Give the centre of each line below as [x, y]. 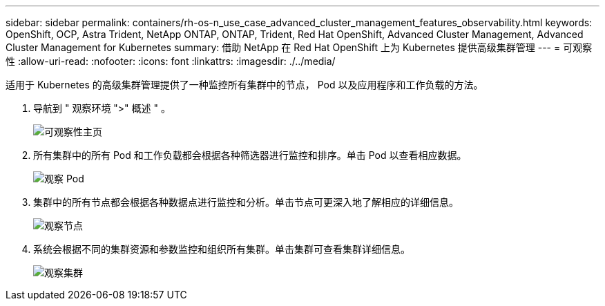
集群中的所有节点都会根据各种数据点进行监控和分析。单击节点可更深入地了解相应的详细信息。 [246, 202]
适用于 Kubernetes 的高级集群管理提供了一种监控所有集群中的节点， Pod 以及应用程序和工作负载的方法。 [244, 85]
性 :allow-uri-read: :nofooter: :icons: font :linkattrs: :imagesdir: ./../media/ [171, 61]
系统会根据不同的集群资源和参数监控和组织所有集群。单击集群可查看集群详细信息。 [222, 249]
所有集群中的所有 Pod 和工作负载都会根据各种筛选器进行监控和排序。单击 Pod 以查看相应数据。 [250, 155]
